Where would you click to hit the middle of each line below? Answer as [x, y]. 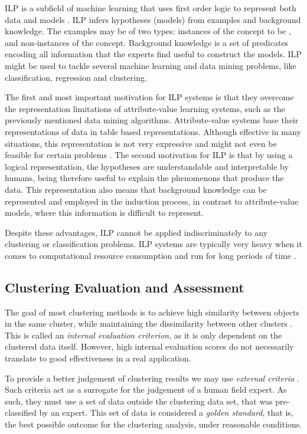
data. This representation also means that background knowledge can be [136, 189]
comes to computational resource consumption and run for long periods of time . [151, 255]
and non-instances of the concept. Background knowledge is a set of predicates [147, 42]
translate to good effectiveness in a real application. [98, 358]
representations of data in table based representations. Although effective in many [153, 131]
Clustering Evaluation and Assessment [125, 287]
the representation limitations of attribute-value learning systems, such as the [145, 108]
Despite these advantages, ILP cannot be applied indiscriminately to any [136, 232]
